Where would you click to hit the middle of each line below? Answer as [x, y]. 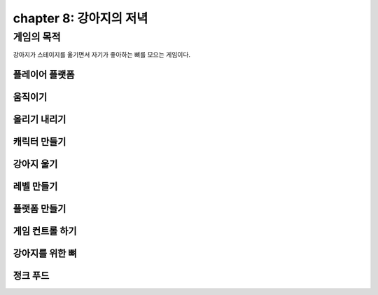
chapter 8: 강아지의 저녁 [80, 18]
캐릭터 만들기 [40, 142]
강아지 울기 [35, 164]
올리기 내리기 [40, 119]
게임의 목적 [37, 37]
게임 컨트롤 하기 [45, 231]
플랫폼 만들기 [40, 209]
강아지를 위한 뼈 [45, 253]
